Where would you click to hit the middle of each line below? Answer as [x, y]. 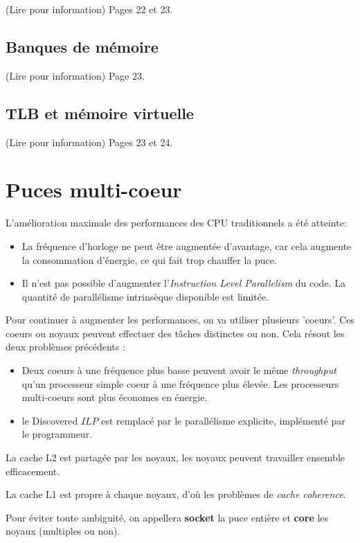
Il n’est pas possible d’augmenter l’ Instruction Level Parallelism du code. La [183, 283]
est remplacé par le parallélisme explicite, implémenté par [223, 420]
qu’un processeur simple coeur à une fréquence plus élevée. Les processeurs [180, 383]
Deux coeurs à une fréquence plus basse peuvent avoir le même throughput [179, 370]
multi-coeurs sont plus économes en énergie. [115, 397]
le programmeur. [57, 434]
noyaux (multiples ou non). [63, 531]
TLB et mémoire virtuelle [100, 113]
